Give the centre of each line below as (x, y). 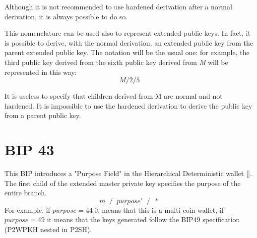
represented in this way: (41, 72)
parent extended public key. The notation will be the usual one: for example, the (127, 52)
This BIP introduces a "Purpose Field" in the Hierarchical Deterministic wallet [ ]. (128, 173)
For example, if (28, 209)
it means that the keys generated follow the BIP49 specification (143, 219)
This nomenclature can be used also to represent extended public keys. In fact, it (128, 33)
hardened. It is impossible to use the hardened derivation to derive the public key (128, 105)
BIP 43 (30, 149)
